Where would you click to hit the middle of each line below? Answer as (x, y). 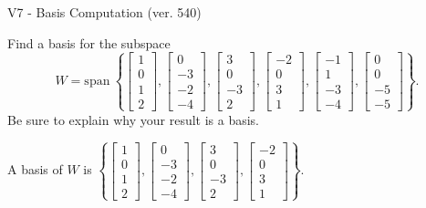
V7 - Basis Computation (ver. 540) (104, 12)
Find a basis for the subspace (89, 42)
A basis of (35, 169)
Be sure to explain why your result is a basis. (134, 119)
